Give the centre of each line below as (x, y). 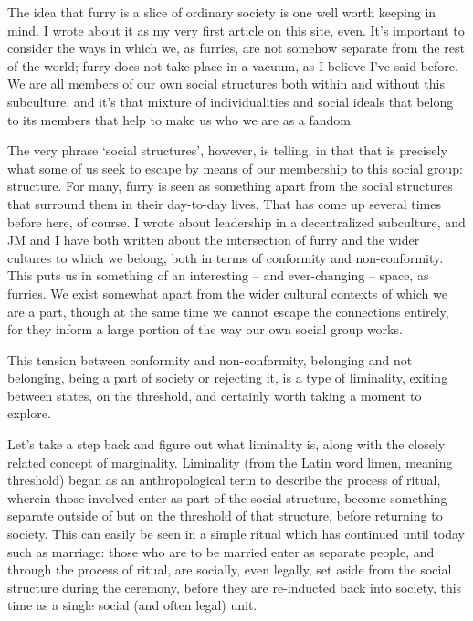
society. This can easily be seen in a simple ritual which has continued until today (236, 534)
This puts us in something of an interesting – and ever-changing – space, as (218, 275)
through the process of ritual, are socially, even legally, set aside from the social (230, 569)
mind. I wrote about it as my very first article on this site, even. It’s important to (236, 30)
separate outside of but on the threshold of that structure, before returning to (225, 516)
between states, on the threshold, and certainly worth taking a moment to (215, 395)
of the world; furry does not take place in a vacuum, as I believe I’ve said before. (233, 65)
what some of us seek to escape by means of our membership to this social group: (235, 168)
